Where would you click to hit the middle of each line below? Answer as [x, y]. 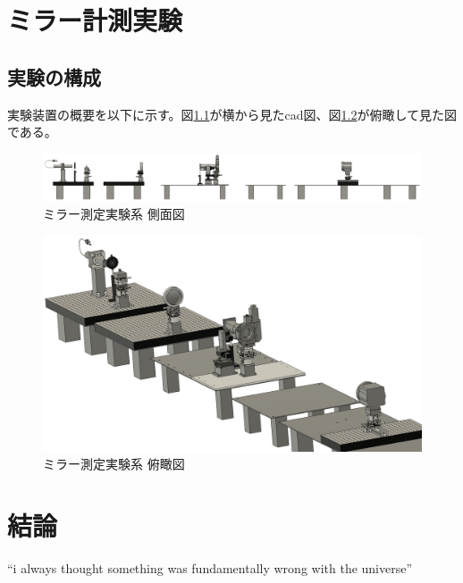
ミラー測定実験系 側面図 [114, 214]
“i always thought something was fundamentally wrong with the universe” [210, 567]
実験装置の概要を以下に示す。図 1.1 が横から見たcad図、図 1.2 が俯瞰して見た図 [232, 114]
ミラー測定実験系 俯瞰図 [114, 464]
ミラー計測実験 [95, 20]
